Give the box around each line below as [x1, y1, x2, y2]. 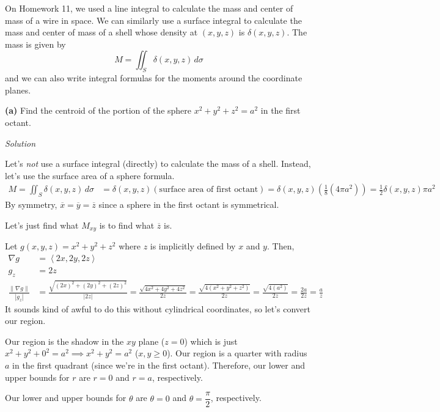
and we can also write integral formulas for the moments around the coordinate [5, 72, 302, 84]
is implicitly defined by [150, 240, 236, 252]
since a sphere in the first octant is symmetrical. [98, 198, 279, 211]
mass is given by [5, 37, 66, 50]
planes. [5, 83, 31, 96]
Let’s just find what [5, 218, 79, 231]
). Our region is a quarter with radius [167, 347, 307, 359]
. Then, [266, 240, 295, 252]
